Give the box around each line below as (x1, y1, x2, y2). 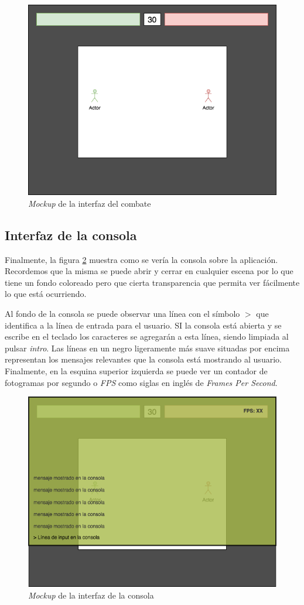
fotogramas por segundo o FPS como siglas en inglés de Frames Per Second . (5, 376, 278, 388)
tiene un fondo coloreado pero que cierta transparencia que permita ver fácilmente (5, 276, 300, 288)
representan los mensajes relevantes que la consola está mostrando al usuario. (5, 353, 282, 365)
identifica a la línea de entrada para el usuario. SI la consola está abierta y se (5, 319, 282, 331)
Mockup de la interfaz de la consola (28, 589, 154, 601)
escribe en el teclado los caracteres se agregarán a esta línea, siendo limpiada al (5, 330, 289, 343)
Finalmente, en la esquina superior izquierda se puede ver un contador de (5, 364, 268, 377)
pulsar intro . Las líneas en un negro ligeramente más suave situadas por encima (5, 341, 290, 354)
